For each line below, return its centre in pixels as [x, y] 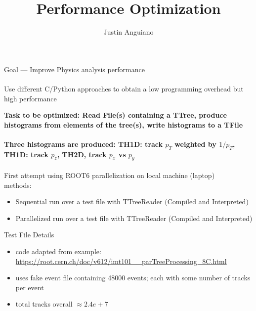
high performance [30, 98]
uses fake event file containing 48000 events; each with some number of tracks [133, 278]
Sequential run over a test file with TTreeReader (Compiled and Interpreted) [132, 201]
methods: [18, 185]
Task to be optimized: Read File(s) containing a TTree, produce [115, 115]
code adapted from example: [58, 251]
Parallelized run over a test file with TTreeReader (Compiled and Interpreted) [134, 218]
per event [30, 287]
